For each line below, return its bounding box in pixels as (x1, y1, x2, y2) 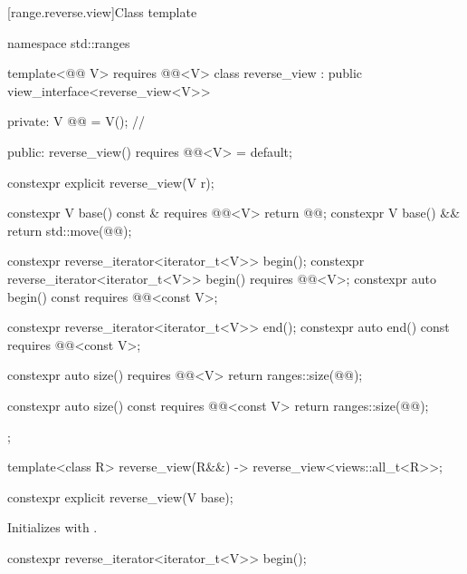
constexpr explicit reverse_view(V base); (7, 487, 233, 506)
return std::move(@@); (7, 220, 132, 239)
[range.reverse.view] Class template (7, 3, 197, 21)
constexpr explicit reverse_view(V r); (7, 172, 214, 191)
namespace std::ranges (7, 33, 130, 52)
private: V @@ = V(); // (7, 112, 146, 131)
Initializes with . (7, 518, 98, 537)
